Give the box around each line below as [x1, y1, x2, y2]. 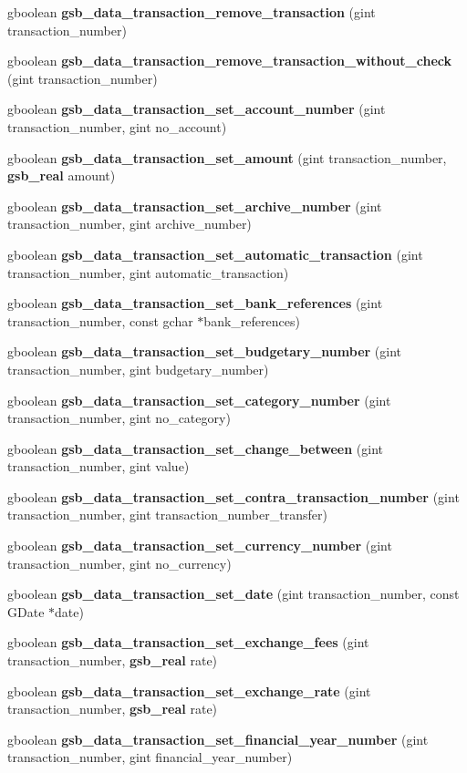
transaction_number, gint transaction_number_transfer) [7, 505, 327, 524]
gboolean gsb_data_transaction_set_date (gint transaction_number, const [7, 584, 460, 603]
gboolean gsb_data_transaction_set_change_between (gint [7, 438, 384, 458]
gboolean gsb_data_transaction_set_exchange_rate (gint [7, 681, 371, 700]
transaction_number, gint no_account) [7, 117, 227, 136]
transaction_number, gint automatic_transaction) [7, 263, 289, 282]
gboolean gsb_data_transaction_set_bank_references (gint [7, 294, 383, 313]
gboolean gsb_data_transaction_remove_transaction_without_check [7, 51, 452, 70]
